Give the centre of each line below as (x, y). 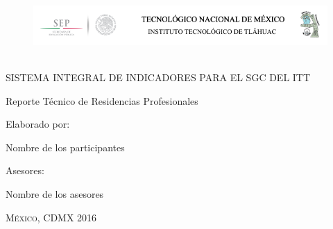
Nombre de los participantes (65, 147)
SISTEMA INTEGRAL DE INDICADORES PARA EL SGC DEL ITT (158, 77)
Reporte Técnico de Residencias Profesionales (102, 100)
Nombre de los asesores (55, 194)
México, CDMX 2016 (51, 217)
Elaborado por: (38, 124)
